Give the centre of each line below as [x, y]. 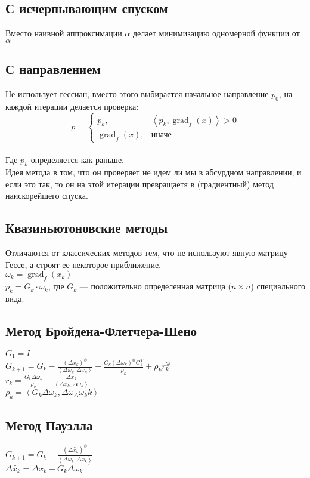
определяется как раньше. [77, 160]
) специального [278, 286]
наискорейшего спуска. [47, 195]
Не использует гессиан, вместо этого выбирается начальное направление [137, 94]
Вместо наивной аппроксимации [64, 33]
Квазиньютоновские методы [87, 228]
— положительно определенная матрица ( [156, 286]
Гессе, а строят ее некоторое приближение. [83, 264]
